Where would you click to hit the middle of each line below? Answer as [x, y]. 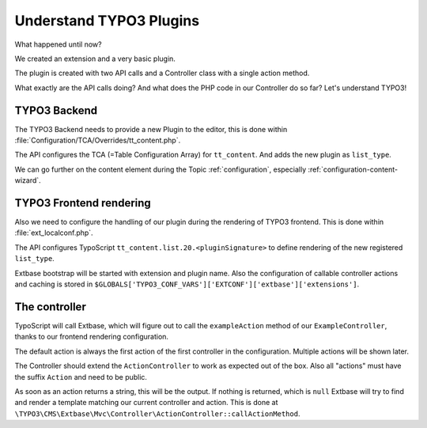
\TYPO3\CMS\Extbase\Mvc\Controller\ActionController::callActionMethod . [157, 413]
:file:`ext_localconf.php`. [54, 233]
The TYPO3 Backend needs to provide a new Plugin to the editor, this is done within [151, 129]
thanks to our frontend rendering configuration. [92, 337]
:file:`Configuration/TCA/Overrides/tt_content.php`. [98, 140]
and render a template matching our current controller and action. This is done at [146, 403]
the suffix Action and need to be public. [81, 377]
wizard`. [28, 180]
